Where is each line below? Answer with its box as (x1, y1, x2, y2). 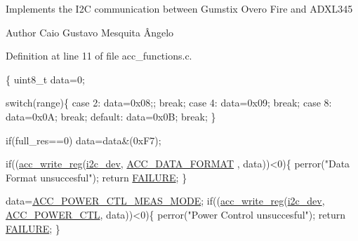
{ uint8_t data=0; (6, 71, 85, 86)
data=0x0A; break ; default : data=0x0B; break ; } (6, 109, 216, 123)
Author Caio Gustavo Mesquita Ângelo (6, 25, 174, 39)
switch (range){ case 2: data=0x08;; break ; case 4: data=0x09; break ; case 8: (6, 95, 332, 110)
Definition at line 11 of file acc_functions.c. (6, 48, 192, 63)
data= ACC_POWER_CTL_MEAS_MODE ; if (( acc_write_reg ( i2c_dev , (6, 193, 325, 208)
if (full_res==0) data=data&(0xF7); (6, 132, 161, 147)
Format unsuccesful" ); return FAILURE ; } (6, 170, 187, 184)
